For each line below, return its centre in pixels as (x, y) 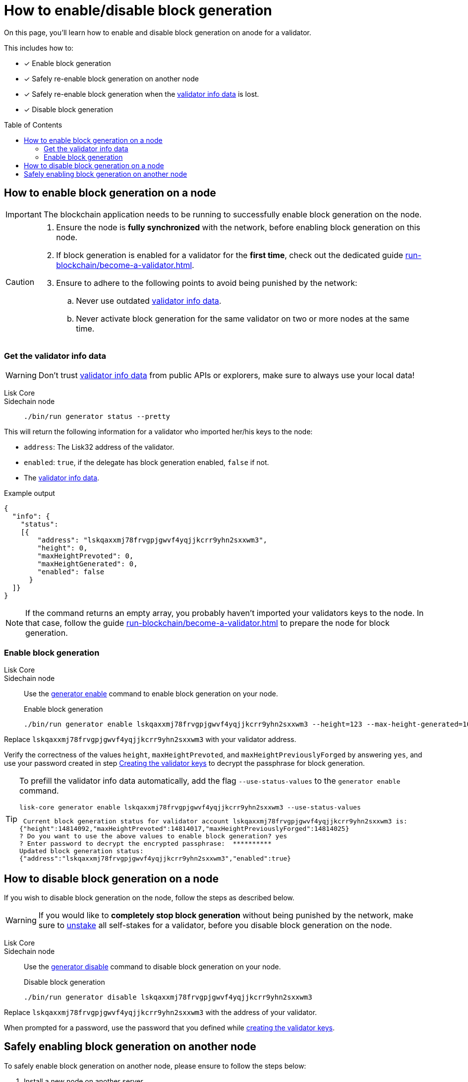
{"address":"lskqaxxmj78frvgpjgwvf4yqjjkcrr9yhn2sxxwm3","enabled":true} (155, 859)
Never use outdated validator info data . (149, 301)
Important (24, 214)
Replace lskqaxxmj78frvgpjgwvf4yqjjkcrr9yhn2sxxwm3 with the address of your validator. (161, 1012)
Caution (20, 282)
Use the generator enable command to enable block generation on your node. (151, 694)
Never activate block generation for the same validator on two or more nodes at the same (243, 318)
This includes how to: (39, 48)
